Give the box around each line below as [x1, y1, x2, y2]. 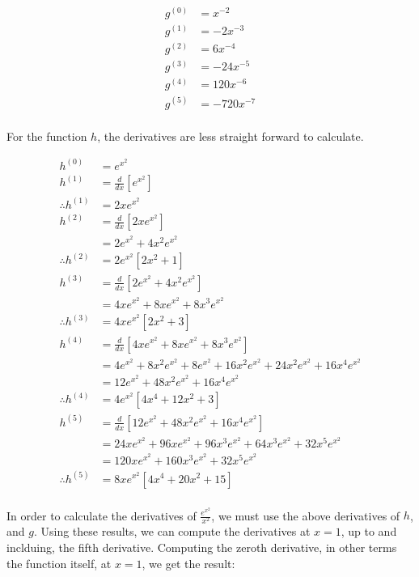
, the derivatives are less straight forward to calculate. [97, 127, 364, 144]
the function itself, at [6, 554, 112, 571]
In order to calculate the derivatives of [6, 507, 197, 524]
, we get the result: [142, 554, 235, 571]
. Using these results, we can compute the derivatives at [33, 523, 311, 540]
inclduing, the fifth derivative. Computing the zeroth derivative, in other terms [6, 538, 397, 555]
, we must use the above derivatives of [211, 507, 400, 524]
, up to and [341, 523, 397, 540]
